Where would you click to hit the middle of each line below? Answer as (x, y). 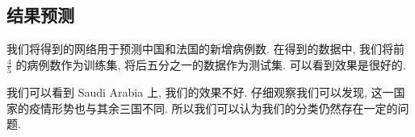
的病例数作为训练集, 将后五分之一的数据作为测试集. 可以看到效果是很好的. (211, 64)
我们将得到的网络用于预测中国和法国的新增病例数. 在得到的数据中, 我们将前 (206, 49)
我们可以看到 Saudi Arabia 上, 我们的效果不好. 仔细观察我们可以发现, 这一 (200, 92)
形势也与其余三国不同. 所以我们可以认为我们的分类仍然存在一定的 (224, 108)
